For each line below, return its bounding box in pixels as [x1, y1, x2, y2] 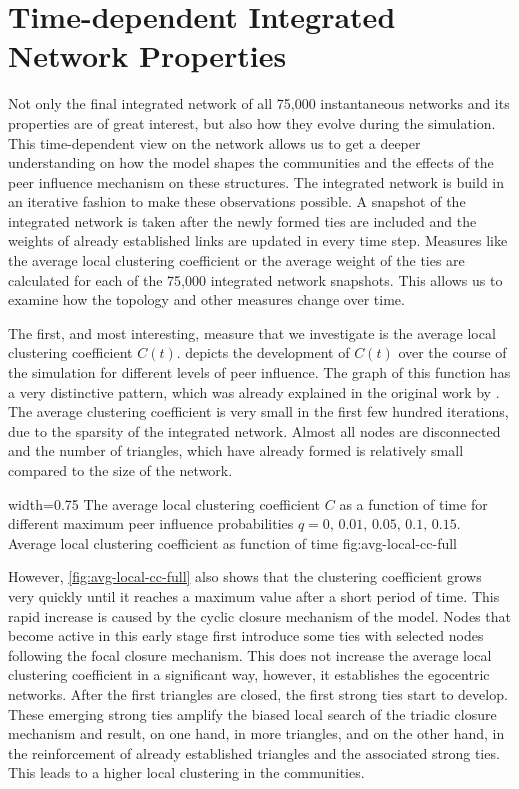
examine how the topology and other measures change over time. [8, 289, 405, 310]
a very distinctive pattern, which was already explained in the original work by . [8, 381, 500, 402]
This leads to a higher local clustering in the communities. [8, 762, 365, 783]
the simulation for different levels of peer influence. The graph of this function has [8, 362, 511, 383]
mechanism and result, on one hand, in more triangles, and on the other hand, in [8, 723, 505, 744]
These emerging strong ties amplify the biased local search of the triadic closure [8, 703, 497, 724]
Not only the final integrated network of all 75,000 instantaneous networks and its [8, 93, 510, 114]
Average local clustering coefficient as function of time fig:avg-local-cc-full [8, 532, 457, 553]
